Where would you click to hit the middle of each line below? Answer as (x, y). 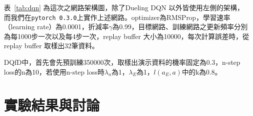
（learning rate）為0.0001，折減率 (56, 27)
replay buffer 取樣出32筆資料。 (52, 46)
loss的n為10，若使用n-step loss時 (54, 71)
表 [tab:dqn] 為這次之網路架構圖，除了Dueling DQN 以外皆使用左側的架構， (124, 7)
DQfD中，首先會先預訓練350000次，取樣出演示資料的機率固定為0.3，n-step (122, 62)
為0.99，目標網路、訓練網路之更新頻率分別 (180, 27)
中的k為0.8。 (202, 71)
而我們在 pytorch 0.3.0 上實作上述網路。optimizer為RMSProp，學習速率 (117, 17)
